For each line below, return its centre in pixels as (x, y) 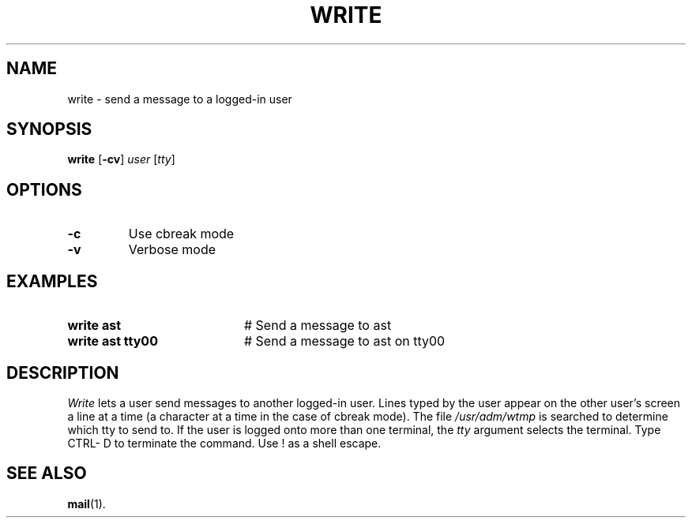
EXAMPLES (52, 281)
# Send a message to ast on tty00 (344, 341)
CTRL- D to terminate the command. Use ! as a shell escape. (224, 443)
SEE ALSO (47, 473)
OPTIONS (44, 189)
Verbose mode (172, 250)
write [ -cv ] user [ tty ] (121, 159)
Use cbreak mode (181, 234)
